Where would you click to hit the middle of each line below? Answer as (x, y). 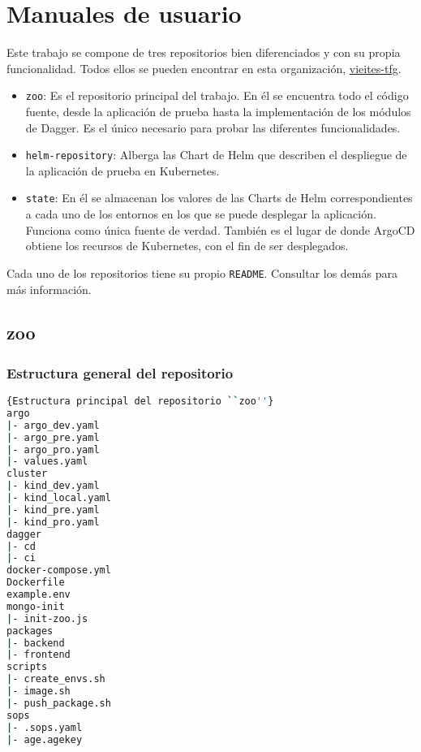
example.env (39, 595)
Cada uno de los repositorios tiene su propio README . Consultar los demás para (202, 272)
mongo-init (36, 606)
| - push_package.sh (59, 703)
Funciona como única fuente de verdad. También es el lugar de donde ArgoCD (220, 229)
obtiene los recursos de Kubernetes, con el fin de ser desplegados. (187, 246)
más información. (49, 289)
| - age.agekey (45, 739)
